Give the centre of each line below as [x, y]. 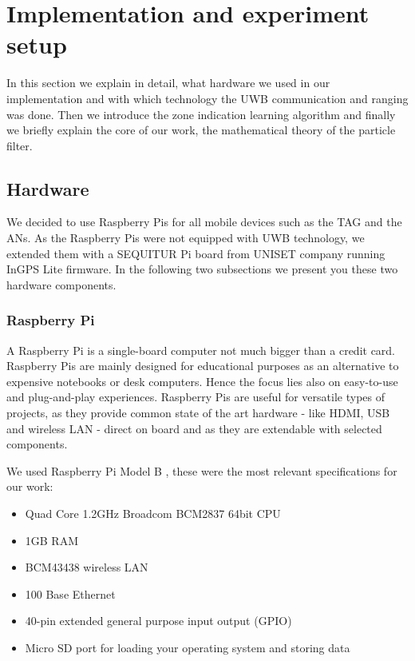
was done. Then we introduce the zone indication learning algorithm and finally [201, 114]
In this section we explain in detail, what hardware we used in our [168, 83]
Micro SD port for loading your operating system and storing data [188, 647]
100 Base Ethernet [70, 593]
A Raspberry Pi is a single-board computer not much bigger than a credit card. [201, 350]
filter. [20, 145]
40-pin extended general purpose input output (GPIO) [158, 621]
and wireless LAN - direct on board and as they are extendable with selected [194, 428]
